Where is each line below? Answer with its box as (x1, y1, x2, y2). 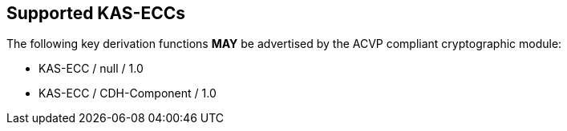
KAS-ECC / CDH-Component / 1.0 (38, 86, 217, 101)
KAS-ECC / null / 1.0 (38, 62, 144, 76)
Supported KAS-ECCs (6, 3, 185, 23)
